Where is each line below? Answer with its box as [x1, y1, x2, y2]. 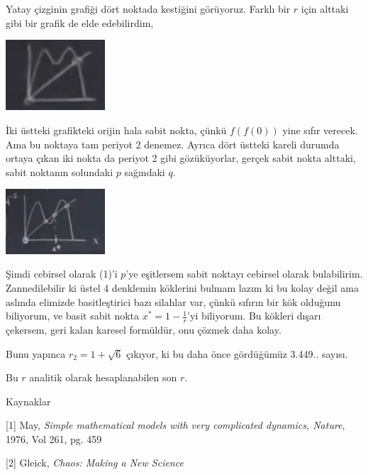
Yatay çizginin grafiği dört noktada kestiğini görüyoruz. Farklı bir [6, 1, 291, 16]
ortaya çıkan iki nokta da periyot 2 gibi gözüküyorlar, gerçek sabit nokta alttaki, [6, 151, 356, 165]
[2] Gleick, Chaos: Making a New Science [6, 455, 184, 470]
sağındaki [124, 164, 165, 179]
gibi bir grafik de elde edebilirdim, [6, 15, 154, 30]
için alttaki [301, 1, 349, 16]
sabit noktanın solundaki [6, 164, 113, 179]
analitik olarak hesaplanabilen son [29, 370, 177, 385]
